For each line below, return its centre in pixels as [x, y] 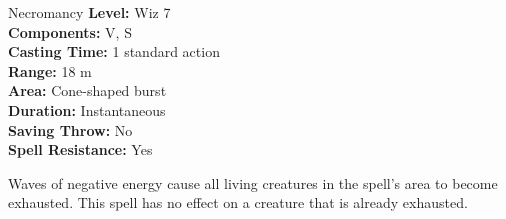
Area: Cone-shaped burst [87, 90]
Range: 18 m [50, 70]
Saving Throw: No [70, 129]
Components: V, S [70, 31]
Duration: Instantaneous [87, 109]
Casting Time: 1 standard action [114, 51]
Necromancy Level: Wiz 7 [89, 12]
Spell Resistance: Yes [80, 149]
